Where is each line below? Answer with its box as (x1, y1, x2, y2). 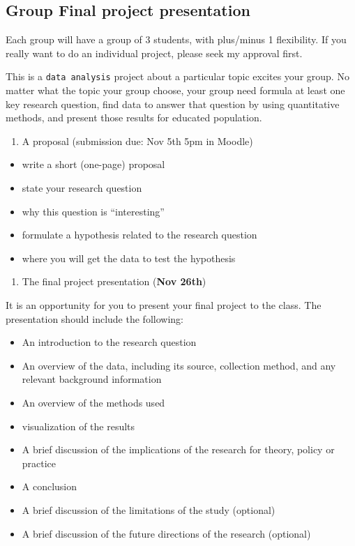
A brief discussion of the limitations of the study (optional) (22, 502, 275, 517)
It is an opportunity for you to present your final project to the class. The (6, 297, 322, 312)
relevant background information (22, 372, 162, 386)
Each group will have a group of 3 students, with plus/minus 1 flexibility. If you (6, 32, 347, 47)
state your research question (22, 181, 142, 195)
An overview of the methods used (22, 395, 165, 409)
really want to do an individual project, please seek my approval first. (6, 45, 303, 60)
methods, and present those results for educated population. (6, 110, 262, 125)
